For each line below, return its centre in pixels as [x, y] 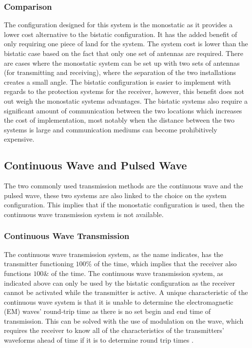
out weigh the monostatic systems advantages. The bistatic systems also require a [126, 101]
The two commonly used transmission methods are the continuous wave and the [124, 186]
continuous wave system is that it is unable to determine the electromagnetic [119, 302]
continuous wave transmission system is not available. [84, 214]
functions [18, 273]
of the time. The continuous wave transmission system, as [137, 273]
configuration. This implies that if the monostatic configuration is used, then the [124, 205]
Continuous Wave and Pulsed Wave [96, 165]
